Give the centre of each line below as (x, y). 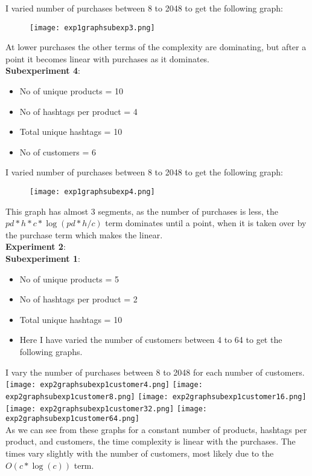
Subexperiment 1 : (43, 259)
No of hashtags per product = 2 (78, 299)
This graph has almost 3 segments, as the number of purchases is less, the (142, 211)
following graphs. (51, 351)
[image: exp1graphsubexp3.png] (92, 28)
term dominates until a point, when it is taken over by (206, 223)
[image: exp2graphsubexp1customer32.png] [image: (106, 409)
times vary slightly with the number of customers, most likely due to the (140, 453)
